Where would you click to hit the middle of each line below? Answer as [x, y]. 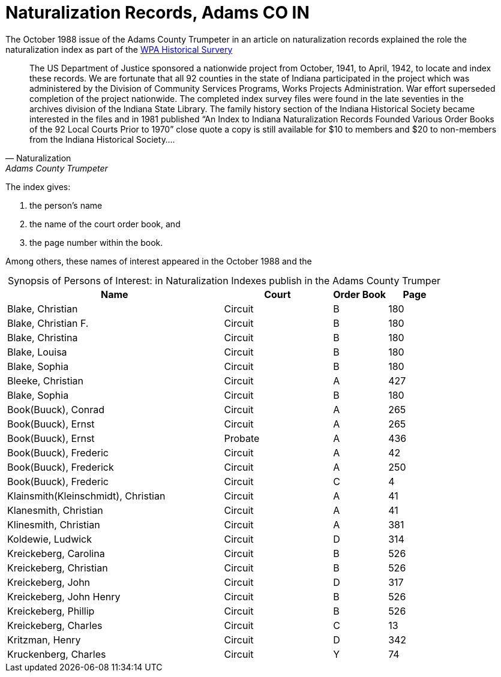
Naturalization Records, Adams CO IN [157, 13]
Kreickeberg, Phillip [51, 611]
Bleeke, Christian [46, 380]
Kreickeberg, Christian [58, 568]
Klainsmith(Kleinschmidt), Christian [86, 496]
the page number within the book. [96, 242]
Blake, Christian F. [48, 323]
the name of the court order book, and [105, 224]
